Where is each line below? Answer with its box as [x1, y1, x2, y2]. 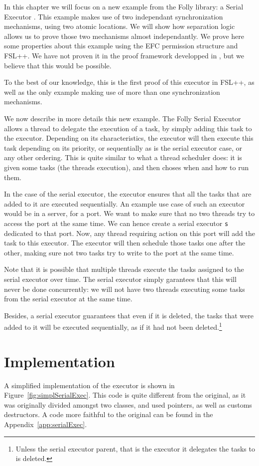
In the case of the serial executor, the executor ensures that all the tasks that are [4, 189, 252, 199]
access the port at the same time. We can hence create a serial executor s [4, 218, 229, 228]
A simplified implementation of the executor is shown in [4, 380, 175, 390]
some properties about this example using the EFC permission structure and [4, 40, 238, 51]
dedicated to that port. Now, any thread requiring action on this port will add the [4, 228, 255, 238]
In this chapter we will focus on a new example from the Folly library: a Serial [4, 1, 244, 11]
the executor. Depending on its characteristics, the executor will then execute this [4, 133, 254, 143]
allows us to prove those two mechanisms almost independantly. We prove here [4, 30, 244, 41]
